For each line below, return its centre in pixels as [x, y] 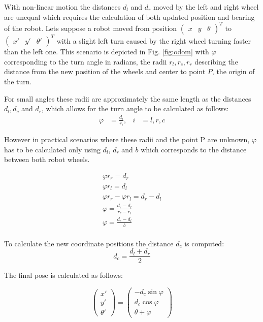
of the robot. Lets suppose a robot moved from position [91, 28]
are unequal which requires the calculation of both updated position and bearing [129, 17]
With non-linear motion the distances [62, 7]
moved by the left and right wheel [206, 7]
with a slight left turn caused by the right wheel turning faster [154, 40]
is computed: [204, 243]
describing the [216, 61]
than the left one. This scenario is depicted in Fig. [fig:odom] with [107, 52]
